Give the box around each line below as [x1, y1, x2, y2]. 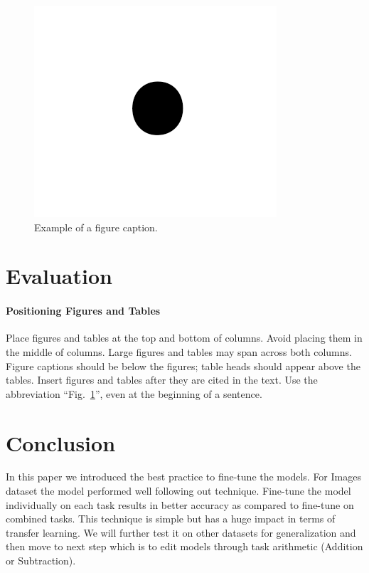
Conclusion [6, 428, 116, 457]
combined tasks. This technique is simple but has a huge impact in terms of [6, 511, 336, 526]
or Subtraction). [6, 553, 76, 568]
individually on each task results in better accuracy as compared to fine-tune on [6, 497, 354, 512]
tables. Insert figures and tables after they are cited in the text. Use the [6, 372, 318, 387]
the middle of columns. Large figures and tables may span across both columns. [6, 344, 352, 359]
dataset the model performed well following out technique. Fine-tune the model [6, 483, 351, 498]
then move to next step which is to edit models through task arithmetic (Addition [6, 539, 363, 554]
